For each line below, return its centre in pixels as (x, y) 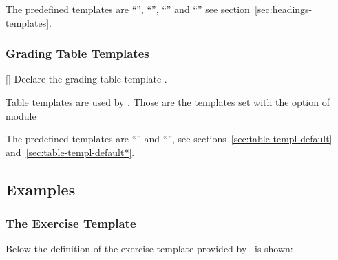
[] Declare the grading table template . (86, 79)
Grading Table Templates (77, 53)
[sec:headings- (283, 9)
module (21, 115)
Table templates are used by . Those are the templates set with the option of (168, 102)
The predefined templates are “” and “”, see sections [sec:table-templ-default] (169, 139)
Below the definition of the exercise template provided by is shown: (149, 249)
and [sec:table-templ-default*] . (70, 152)
